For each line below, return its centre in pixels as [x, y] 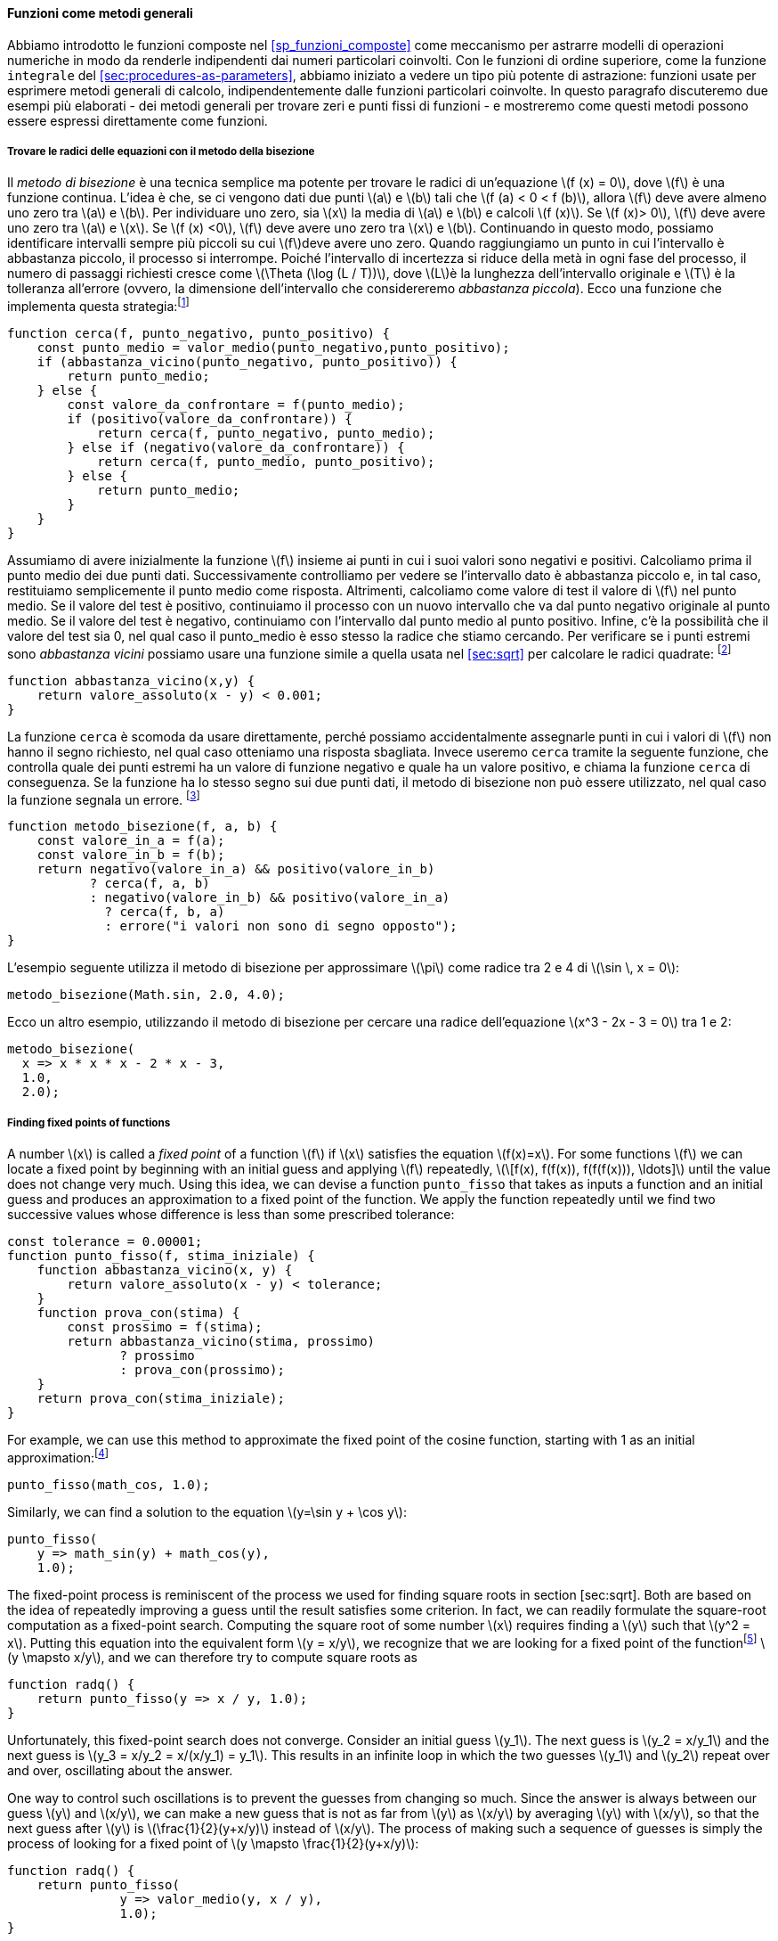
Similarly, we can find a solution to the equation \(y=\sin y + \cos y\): [207, 1511]
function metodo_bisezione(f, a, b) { [142, 827]
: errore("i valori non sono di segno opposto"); [281, 926]
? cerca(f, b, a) [165, 912]
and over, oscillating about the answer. [120, 1771]
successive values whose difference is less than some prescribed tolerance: [231, 1215]
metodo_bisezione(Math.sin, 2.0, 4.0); [146, 995]
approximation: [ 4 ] [58, 1456]
